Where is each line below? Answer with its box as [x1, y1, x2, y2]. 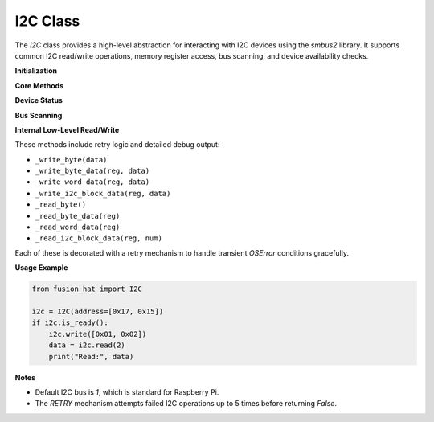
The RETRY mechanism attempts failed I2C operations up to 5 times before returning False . [35, 399, 338, 408]
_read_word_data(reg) [35, 223, 121, 232]
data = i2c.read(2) [48, 341, 126, 350]
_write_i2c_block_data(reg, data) [35, 189, 171, 198]
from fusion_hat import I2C [31, 285, 142, 293]
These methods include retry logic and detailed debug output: [14, 140, 220, 150]
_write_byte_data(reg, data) [35, 166, 150, 176]
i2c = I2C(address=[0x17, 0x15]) [31, 306, 164, 316]
